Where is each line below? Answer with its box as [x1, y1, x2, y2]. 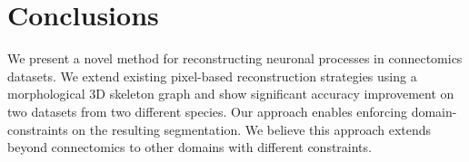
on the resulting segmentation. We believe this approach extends [72, 119, 432, 138]
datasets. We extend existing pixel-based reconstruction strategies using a [7, 66, 417, 85]
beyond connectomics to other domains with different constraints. [7, 138, 372, 157]
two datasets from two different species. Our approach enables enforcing [7, 101, 407, 120]
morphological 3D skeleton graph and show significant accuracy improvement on [7, 84, 454, 103]
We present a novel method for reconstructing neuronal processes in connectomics [7, 49, 463, 68]
